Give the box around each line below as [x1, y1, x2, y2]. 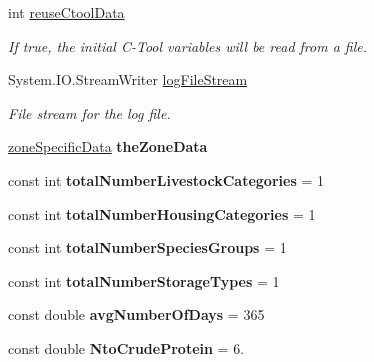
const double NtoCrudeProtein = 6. [8, 337, 245, 358]
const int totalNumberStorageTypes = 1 [8, 270, 280, 291]
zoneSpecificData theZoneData [8, 136, 208, 157]
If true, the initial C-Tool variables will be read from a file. [8, 35, 368, 56]
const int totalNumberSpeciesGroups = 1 [8, 237, 287, 258]
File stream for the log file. [8, 102, 171, 123]
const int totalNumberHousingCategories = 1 [8, 203, 316, 224]
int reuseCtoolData [8, 2, 125, 22]
